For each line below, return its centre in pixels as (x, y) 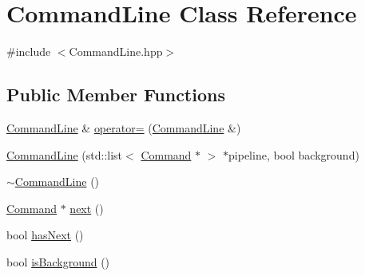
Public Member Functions (116, 95)
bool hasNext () (45, 235)
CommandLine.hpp (116, 51)
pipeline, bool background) (294, 154)
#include (29, 51)
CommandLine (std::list (65, 154)
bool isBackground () (58, 261)
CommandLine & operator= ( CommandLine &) (124, 127)
